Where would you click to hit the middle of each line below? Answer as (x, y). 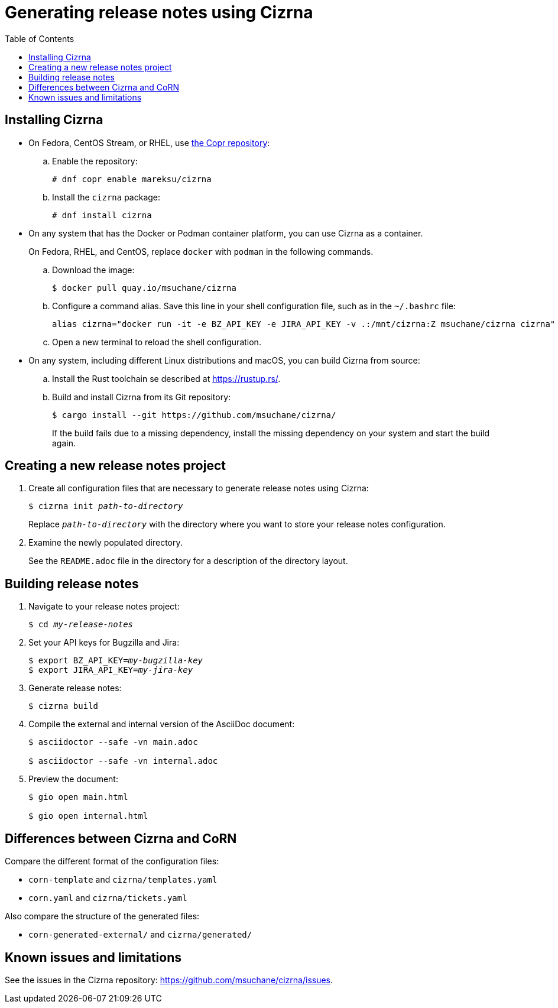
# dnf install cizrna (102, 215)
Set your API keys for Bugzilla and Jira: (104, 643)
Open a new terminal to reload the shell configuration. (157, 342)
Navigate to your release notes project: (104, 607)
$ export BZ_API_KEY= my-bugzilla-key (116, 661)
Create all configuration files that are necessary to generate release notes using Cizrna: (199, 488)
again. (64, 443)
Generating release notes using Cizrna (159, 12)
